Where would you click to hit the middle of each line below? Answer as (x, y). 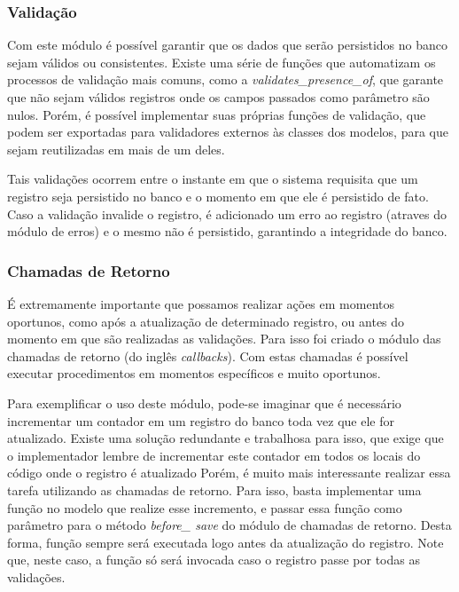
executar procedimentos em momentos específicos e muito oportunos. (194, 373)
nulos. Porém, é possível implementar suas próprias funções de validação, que (217, 114)
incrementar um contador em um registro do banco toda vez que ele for (201, 420)
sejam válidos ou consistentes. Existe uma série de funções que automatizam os (222, 62)
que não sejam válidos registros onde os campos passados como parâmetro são (218, 97)
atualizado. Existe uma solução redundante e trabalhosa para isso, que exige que (226, 438)
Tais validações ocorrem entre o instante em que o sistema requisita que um (213, 179)
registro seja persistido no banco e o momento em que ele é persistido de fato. (218, 196)
